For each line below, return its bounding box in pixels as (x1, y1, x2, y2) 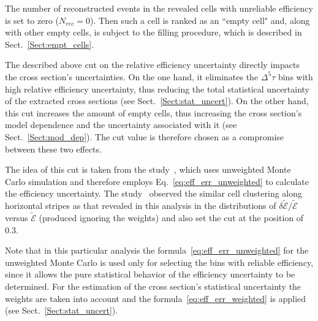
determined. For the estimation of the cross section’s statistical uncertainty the (5, 279, 301, 292)
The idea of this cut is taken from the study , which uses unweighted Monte (5, 163, 291, 176)
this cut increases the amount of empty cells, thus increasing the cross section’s (5, 106, 302, 119)
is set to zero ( (5, 13, 59, 26)
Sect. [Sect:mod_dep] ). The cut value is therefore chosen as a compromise (5, 130, 284, 143)
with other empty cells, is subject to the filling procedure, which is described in (5, 26, 302, 39)
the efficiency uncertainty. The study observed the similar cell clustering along (5, 187, 303, 200)
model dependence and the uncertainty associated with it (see (5, 118, 237, 131)
